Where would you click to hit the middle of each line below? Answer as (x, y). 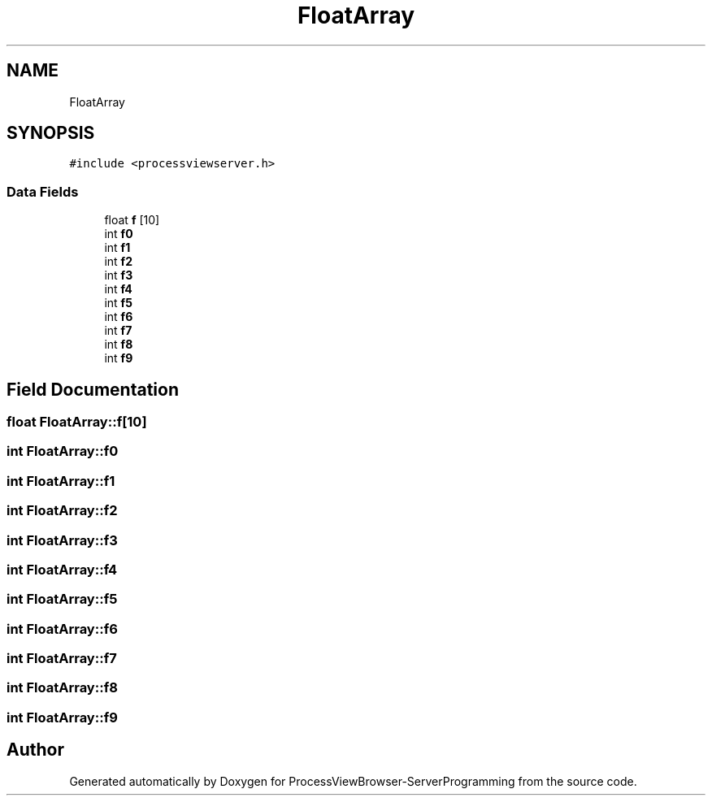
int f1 (117, 248)
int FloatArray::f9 (62, 717)
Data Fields (43, 191)
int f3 (119, 275)
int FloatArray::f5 (62, 599)
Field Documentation (93, 389)
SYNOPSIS (51, 133)
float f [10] (132, 220)
